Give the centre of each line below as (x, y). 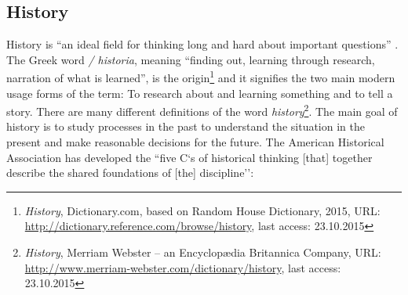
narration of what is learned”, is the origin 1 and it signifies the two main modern (201, 77)
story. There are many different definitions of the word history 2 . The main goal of (202, 110)
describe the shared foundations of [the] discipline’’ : (130, 173)
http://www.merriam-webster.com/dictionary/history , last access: (183, 267)
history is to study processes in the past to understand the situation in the (186, 126)
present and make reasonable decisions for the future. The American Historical (195, 142)
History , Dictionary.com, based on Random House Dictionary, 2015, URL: (202, 210)
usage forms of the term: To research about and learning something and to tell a (200, 93)
